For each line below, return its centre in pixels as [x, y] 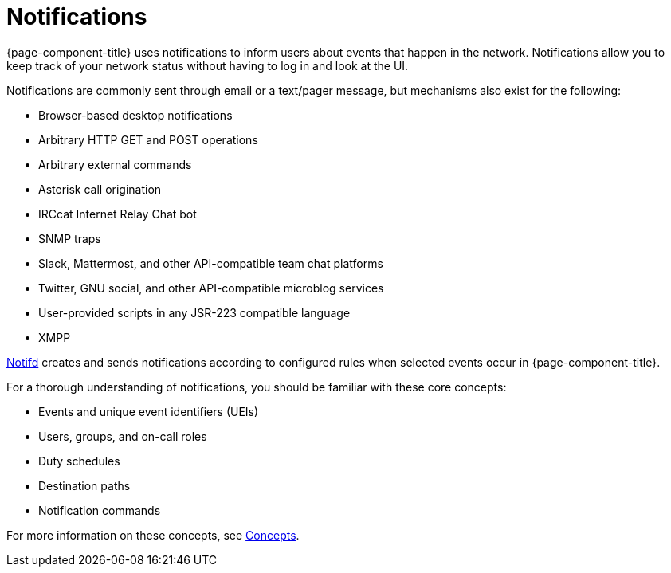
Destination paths [84, 485]
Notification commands [100, 510]
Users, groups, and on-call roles [123, 436]
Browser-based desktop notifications [135, 115]
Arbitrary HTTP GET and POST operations [148, 139]
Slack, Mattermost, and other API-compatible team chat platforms [211, 263]
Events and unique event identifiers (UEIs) [149, 411]
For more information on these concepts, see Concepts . [153, 535]
